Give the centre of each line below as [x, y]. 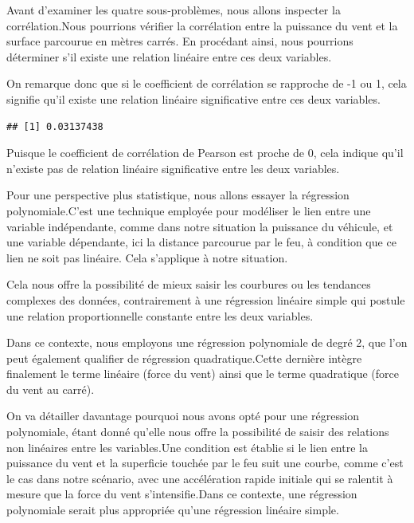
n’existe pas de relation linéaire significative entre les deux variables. [173, 168]
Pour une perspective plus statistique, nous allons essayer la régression [178, 195]
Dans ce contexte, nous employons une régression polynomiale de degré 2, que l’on [207, 342]
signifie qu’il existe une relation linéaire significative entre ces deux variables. [193, 98]
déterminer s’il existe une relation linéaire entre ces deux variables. [169, 56]
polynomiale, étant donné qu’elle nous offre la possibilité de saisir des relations [198, 432]
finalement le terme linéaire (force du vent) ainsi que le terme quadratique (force [203, 374]
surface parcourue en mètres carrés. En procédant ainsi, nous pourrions [180, 41]
